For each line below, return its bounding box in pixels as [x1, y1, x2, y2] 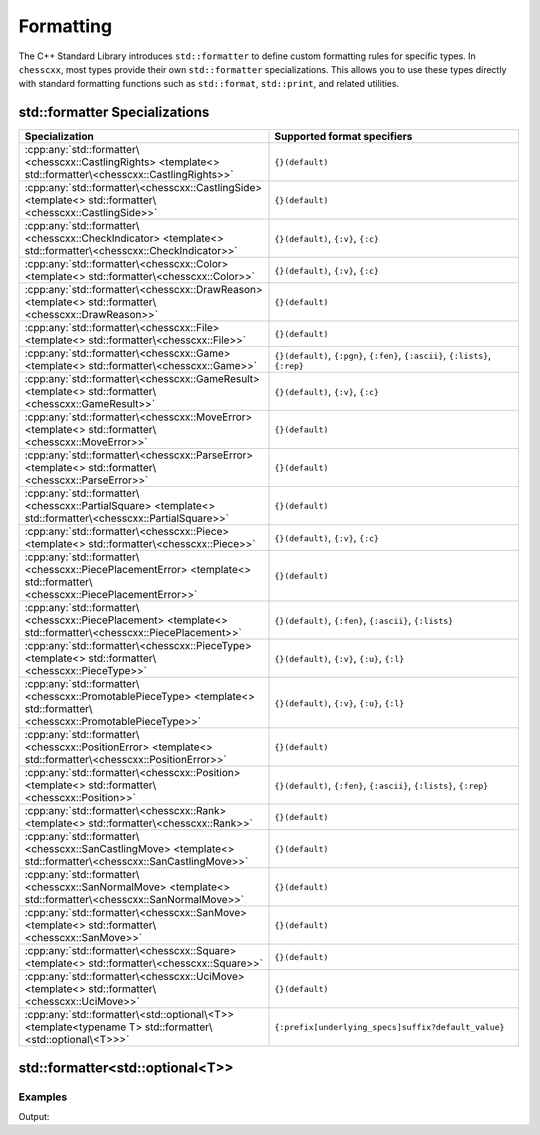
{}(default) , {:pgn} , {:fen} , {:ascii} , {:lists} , [274, 348, 492, 362]
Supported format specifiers [274, 130, 413, 144]
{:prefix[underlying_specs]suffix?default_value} [274, 1021, 505, 1032]
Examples [18, 1090, 68, 1104]
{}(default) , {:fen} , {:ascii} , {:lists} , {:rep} [274, 778, 489, 792]
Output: [18, 1111, 50, 1122]
